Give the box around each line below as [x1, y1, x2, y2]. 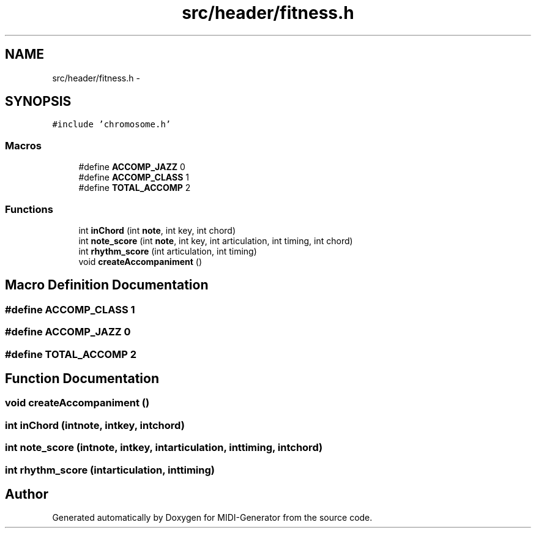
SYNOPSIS [5, 94, 72, 110]
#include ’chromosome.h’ [52, 119, 171, 130]
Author [5, 486, 48, 502]
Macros [5, 139, 42, 152]
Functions [5, 203, 53, 215]
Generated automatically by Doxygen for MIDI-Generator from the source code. [52, 512, 373, 523]
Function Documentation [5, 370, 159, 386]
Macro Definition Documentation [5, 277, 209, 293]
